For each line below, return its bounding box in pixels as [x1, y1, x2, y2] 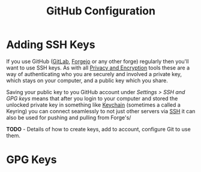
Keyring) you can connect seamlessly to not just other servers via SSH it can [6, 107, 196, 114]
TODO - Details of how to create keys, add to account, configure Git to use [6, 125, 191, 132]
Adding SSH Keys [6, 38, 95, 52]
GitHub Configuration [46, 4, 156, 18]
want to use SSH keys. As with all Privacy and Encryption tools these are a [6, 64, 190, 71]
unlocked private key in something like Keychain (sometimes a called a [6, 101, 181, 108]
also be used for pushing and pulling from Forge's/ [6, 114, 131, 121]
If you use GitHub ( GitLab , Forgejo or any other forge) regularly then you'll [6, 58, 189, 65]
